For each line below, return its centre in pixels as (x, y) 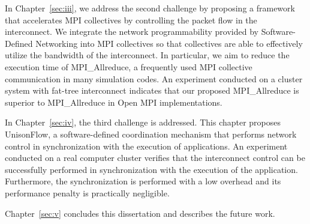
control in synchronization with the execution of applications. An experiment (146, 146)
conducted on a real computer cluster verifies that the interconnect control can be (155, 158)
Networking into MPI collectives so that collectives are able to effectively (169, 43)
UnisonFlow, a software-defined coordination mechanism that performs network (151, 134)
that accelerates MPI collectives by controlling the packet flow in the (131, 20)
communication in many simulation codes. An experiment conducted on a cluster (154, 78)
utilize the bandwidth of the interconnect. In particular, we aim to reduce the (147, 55)
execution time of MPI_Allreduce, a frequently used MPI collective (129, 66)
